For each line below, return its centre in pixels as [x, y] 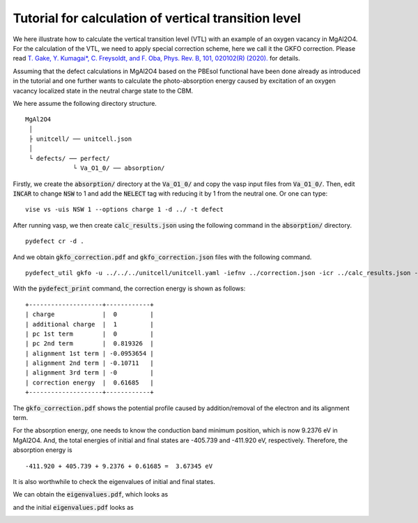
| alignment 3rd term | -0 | [90, 373]
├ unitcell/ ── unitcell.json [80, 139]
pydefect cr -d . [55, 241]
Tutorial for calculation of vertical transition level [157, 18]
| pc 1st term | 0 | [90, 334]
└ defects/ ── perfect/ [69, 158]
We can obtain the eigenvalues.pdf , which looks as [91, 494]
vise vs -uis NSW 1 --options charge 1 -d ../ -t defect [125, 210]
